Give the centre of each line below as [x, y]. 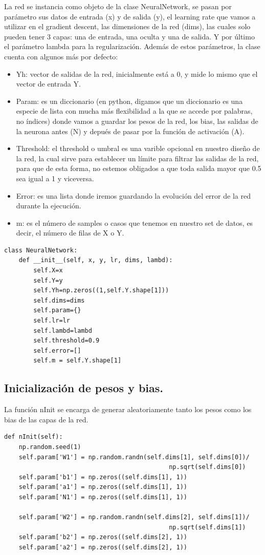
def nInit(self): [34, 437]
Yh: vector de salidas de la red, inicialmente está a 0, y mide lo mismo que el [137, 73]
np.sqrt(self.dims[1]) [207, 527]
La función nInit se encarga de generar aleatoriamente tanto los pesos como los [128, 409]
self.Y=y [48, 280]
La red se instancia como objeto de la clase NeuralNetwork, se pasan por [118, 6]
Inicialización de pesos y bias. [84, 388]
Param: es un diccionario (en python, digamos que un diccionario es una [129, 101]
